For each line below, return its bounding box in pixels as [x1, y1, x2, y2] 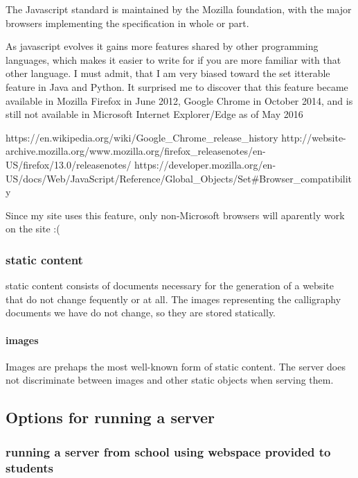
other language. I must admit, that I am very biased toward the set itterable [6, 66, 330, 80]
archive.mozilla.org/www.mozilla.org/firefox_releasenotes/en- [6, 144, 266, 158]
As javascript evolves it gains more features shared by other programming [6, 39, 319, 53]
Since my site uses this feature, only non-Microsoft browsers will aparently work [6, 207, 345, 222]
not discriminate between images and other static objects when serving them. [6, 373, 334, 387]
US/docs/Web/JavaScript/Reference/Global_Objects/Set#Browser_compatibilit [6, 171, 352, 185]
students [6, 459, 53, 476]
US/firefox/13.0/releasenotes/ [6, 157, 132, 171]
